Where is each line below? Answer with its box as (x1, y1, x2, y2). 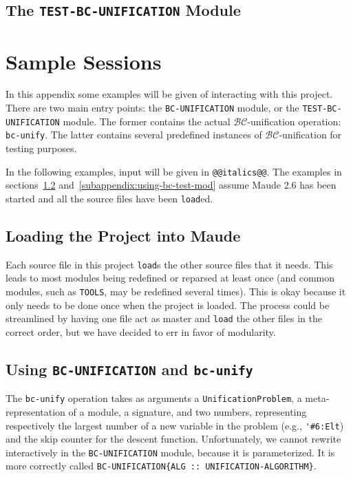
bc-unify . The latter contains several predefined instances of (6, 127, 262, 142)
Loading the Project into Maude (6, 224, 241, 246)
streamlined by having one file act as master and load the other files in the (6, 311, 322, 326)
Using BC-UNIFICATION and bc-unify (6, 358, 253, 379)
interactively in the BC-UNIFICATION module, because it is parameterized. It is (6, 445, 335, 459)
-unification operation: (247, 114, 341, 128)
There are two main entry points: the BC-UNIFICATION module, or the (6, 100, 299, 115)
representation (6, 404, 65, 418)
